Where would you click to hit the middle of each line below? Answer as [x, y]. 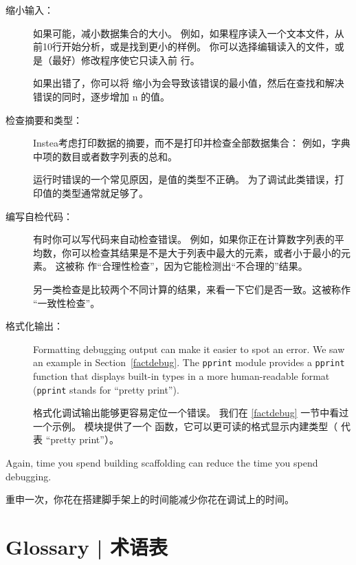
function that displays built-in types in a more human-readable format [181, 375]
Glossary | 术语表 [87, 546]
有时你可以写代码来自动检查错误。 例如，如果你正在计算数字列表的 [184, 239]
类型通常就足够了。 [105, 192]
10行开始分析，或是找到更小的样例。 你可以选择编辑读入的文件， [188, 46]
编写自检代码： [39, 216]
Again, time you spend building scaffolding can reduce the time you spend [162, 462]
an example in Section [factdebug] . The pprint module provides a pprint [189, 362]
